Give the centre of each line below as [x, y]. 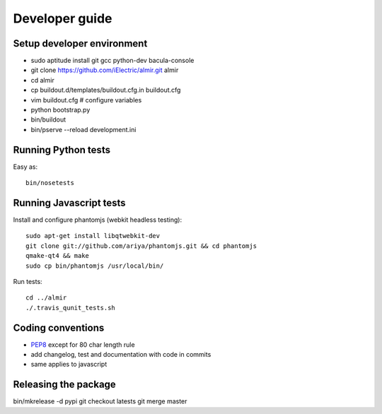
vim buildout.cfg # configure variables [86, 100]
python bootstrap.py [60, 110]
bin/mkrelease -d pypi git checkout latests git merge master [100, 401]
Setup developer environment [80, 43]
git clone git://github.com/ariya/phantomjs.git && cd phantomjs [141, 246]
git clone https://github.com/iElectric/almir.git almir [105, 70]
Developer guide [63, 18]
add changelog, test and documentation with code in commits [121, 355]
